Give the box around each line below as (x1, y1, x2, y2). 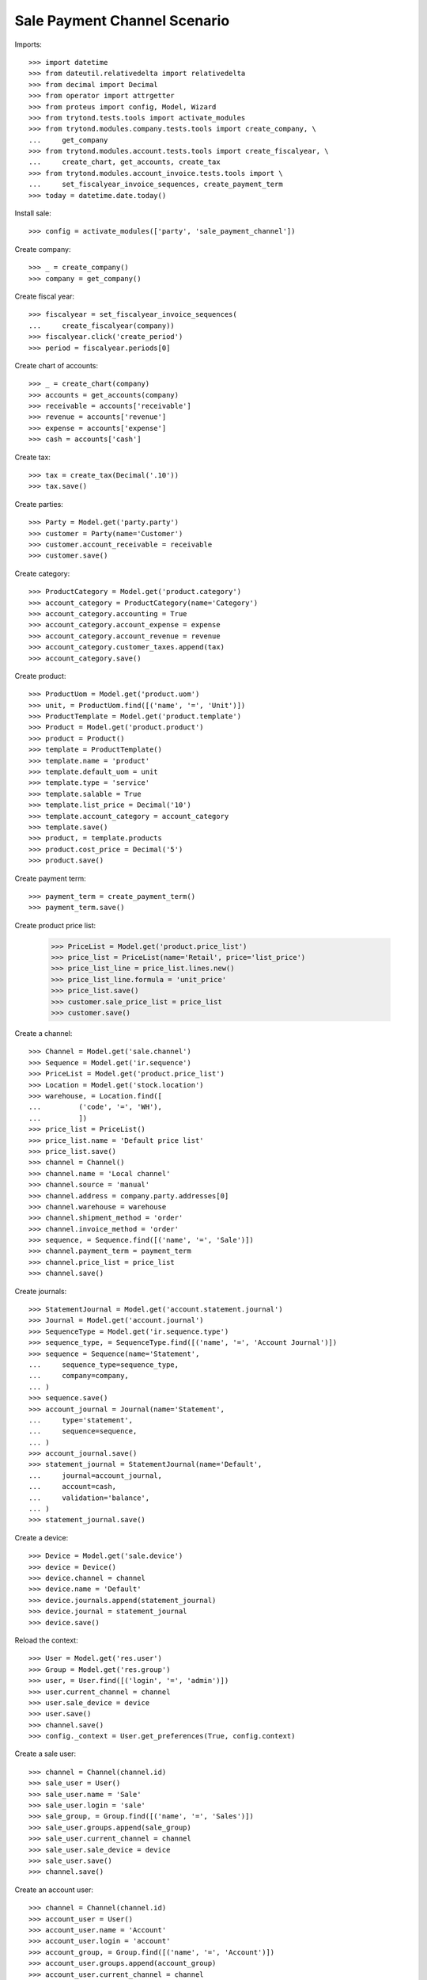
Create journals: (14, 1286, 67, 1296)
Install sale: (14, 208, 51, 218)
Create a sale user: (14, 1749, 77, 1758)
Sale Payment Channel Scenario (14, 12, 230, 29)
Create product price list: (14, 920, 96, 930)
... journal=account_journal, (28, 1471, 162, 1480)
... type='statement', (28, 1415, 134, 1425)
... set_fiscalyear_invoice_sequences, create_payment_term (28, 180, 284, 189)
